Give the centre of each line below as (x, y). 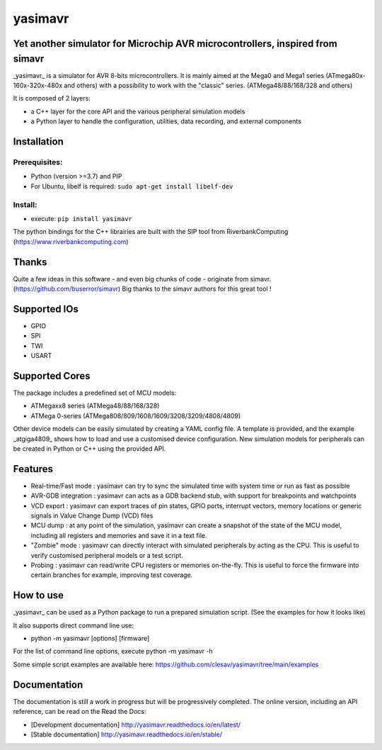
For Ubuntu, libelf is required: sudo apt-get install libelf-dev (132, 186)
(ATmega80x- (346, 75)
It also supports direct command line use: (74, 625)
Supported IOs (46, 309)
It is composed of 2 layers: (52, 99)
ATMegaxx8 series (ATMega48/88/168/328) (95, 406)
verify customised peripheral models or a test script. (107, 555)
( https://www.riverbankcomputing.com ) (71, 242)
